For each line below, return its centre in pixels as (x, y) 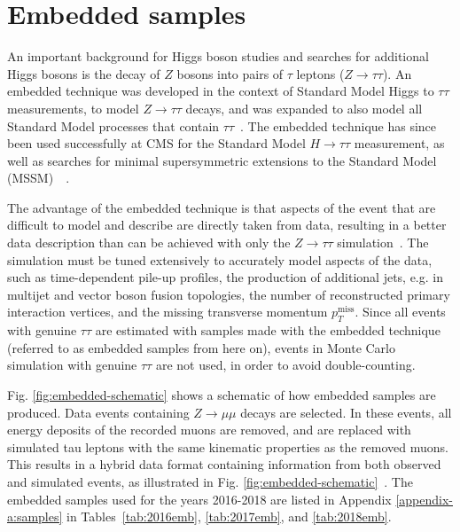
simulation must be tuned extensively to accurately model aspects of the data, (220, 259)
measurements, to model (73, 108)
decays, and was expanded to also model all (304, 108)
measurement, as (399, 143)
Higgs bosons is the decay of (84, 73)
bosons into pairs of (230, 73)
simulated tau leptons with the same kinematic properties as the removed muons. (228, 446)
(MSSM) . (39, 178)
